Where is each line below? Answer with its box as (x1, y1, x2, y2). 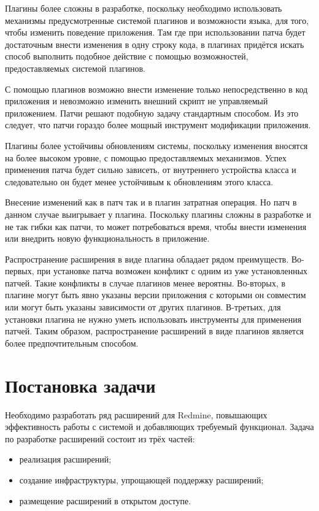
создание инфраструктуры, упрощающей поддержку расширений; (19, 473, 264, 486)
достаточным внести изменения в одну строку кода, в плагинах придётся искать (5, 37, 304, 50)
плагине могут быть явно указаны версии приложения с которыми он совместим (5, 288, 306, 301)
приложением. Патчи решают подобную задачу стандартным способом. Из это (5, 106, 299, 119)
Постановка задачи (5, 372, 156, 398)
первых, (5, 264, 34, 277)
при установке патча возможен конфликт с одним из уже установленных (37, 264, 308, 277)
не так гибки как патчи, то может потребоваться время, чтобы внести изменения (5, 220, 307, 232)
